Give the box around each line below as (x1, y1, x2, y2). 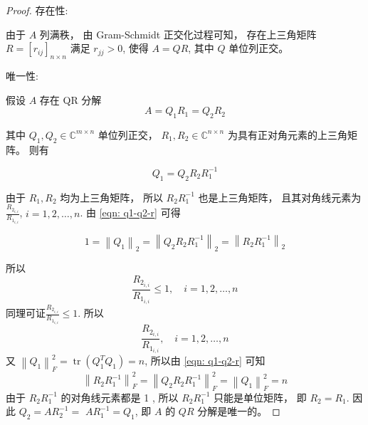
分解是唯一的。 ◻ (197, 404, 280, 419)
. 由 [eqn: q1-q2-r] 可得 (80, 205, 181, 220)
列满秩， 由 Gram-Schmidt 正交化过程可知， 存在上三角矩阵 (39, 26, 317, 41)
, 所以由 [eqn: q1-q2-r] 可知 (144, 353, 266, 368)
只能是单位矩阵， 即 (214, 389, 307, 404)
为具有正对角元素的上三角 (227, 127, 347, 142)
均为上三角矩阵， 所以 (60, 189, 163, 204)
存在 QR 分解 (39, 92, 102, 107)
